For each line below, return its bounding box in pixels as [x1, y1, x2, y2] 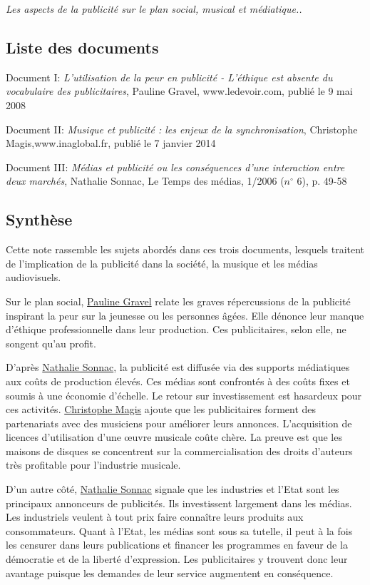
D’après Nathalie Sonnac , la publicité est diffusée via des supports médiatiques [6, 360, 350, 375]
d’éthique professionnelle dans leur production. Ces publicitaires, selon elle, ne [6, 322, 346, 337]
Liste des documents [6, 36, 159, 58]
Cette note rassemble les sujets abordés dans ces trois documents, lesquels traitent [6, 242, 365, 257]
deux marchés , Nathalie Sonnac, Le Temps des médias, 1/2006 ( [6, 173, 284, 188]
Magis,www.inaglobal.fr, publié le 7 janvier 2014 [6, 136, 216, 151]
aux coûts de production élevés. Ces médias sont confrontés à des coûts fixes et [6, 373, 350, 388]
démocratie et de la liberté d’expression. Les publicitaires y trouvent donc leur [6, 551, 348, 566]
